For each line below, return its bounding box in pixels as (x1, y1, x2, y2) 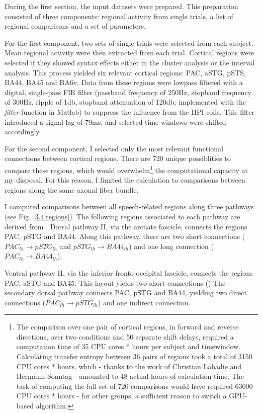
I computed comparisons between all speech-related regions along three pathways (5, 201, 254, 212)
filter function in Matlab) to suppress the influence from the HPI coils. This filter (5, 106, 255, 117)
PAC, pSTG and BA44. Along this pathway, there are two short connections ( (5, 231, 245, 241)
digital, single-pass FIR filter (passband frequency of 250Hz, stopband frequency (5, 87, 252, 97)
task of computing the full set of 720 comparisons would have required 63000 (16, 380, 253, 391)
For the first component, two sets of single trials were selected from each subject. (5, 37, 253, 48)
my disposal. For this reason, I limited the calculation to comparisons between (5, 175, 245, 185)
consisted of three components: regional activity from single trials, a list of (5, 11, 233, 21)
